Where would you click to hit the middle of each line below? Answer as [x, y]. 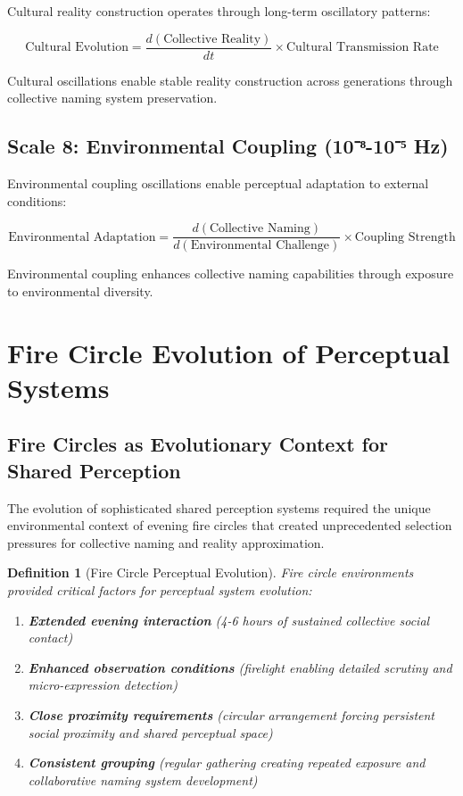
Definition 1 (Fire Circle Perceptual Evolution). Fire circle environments [211, 572]
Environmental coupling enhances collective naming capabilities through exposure [231, 274]
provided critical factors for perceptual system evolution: [160, 590]
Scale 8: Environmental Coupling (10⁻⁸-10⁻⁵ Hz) [228, 146]
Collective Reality [212, 39]
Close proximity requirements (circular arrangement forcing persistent [231, 714]
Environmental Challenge [260, 246]
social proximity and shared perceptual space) [150, 732]
